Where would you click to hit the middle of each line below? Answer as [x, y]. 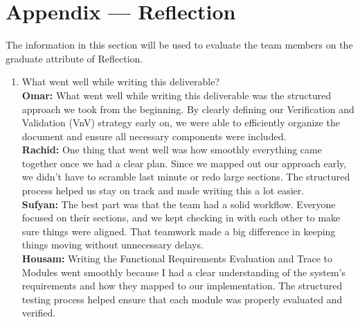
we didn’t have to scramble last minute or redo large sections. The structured [186, 177]
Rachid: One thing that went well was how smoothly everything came [172, 150]
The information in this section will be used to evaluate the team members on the [179, 45]
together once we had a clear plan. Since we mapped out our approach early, [184, 163]
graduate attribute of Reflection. [74, 58]
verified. [39, 313]
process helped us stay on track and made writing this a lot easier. [163, 190]
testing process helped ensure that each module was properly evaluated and [182, 299]
